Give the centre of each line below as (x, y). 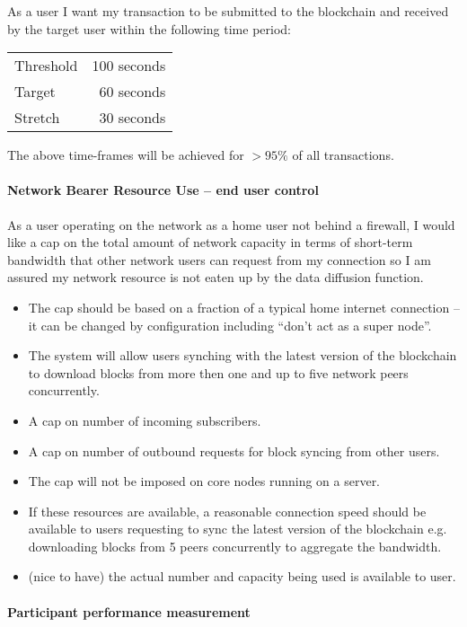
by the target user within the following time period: (149, 28)
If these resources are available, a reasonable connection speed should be (227, 511)
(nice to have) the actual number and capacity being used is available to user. (242, 576)
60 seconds (132, 92)
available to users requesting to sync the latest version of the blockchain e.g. (238, 529)
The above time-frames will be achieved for (126, 155)
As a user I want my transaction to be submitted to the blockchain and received (228, 11)
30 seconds (132, 118)
